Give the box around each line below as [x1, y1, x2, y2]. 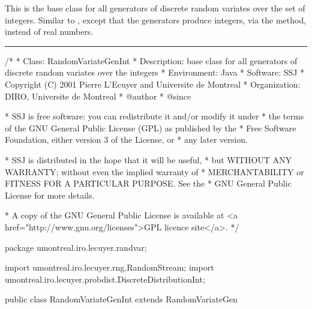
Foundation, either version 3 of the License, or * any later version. [5, 133, 248, 146]
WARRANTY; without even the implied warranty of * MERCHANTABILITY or [5, 165, 304, 178]
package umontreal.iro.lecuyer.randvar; [5, 241, 147, 253]
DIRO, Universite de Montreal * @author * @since [5, 89, 191, 102]
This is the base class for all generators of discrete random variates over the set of [5, 2, 305, 14]
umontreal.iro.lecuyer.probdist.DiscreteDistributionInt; [5, 272, 205, 285]
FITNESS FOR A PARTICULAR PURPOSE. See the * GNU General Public [5, 177, 292, 190]
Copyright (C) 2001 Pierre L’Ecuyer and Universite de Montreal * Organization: [5, 77, 301, 90]
